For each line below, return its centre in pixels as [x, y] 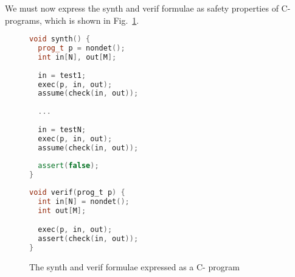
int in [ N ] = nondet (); [84, 202]
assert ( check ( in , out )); [88, 239]
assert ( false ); [68, 166]
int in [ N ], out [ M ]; [77, 57]
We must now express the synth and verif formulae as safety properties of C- [148, 8]
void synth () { [60, 39]
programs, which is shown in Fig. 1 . [72, 20]
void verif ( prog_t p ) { [77, 193]
